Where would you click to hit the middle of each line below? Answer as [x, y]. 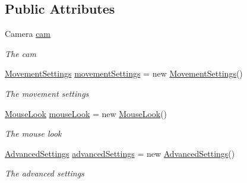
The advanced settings [45, 173]
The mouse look [33, 133]
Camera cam [28, 34]
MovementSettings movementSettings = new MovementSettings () [124, 73]
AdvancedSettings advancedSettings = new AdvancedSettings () [120, 153]
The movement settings [47, 93]
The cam [20, 53]
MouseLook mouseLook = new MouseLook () [86, 113]
